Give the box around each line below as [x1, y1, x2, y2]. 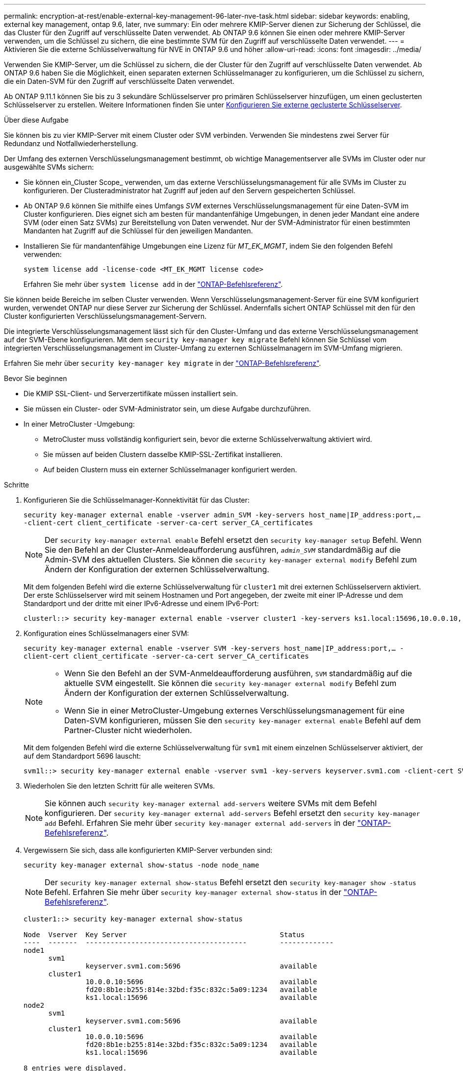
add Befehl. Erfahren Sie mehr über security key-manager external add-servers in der [45, 818, 355, 828]
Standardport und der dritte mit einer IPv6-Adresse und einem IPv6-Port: [24, 599, 259, 608]
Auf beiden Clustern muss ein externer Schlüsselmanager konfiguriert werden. [43, 465, 297, 474]
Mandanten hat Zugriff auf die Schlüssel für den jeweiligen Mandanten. [24, 227, 253, 235]
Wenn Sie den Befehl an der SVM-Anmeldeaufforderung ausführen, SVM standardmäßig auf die [64, 668, 412, 678]
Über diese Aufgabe [4, 116, 69, 124]
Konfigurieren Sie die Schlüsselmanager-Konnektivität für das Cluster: [24, 496, 250, 504]
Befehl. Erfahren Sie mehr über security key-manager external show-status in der [45, 887, 341, 897]
